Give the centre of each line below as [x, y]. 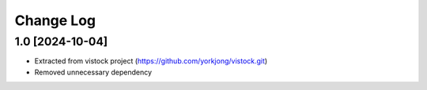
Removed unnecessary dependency [93, 72]
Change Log [55, 20]
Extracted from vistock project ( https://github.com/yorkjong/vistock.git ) [151, 61]
